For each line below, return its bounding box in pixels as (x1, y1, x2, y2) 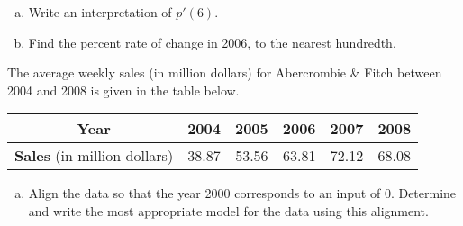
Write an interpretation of (28, 3, 172, 21)
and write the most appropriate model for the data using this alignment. (28, 201, 429, 220)
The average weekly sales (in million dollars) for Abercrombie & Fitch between (7, 63, 442, 82)
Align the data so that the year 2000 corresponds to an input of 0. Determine (28, 184, 457, 203)
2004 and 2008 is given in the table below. (7, 80, 240, 99)
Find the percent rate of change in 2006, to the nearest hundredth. (28, 32, 396, 51)
